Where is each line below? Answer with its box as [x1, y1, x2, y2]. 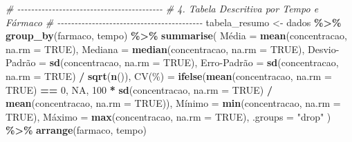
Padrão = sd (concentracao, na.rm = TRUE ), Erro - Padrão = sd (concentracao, [6, 55, 339, 70]
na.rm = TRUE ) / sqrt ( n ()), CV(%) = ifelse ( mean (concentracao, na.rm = [6, 68, 332, 83]
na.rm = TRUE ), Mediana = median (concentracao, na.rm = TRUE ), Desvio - [6, 41, 340, 56]
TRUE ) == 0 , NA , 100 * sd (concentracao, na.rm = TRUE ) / [6, 82, 273, 97]
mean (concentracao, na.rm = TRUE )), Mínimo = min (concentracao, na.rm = [6, 96, 341, 110]
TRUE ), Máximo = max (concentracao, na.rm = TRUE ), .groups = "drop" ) [6, 109, 331, 123]
